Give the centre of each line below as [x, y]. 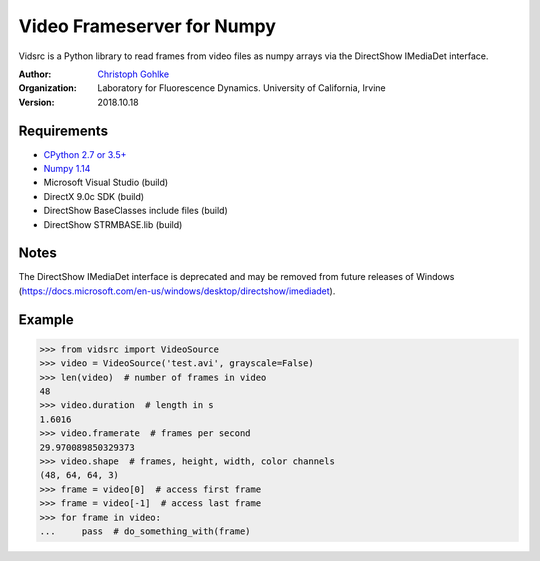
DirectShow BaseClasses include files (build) [136, 211]
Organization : [47, 88]
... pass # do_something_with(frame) [145, 531]
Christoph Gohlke [133, 74]
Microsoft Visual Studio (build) [106, 182]
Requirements [63, 130]
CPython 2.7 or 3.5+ [85, 154]
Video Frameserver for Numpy [147, 26]
